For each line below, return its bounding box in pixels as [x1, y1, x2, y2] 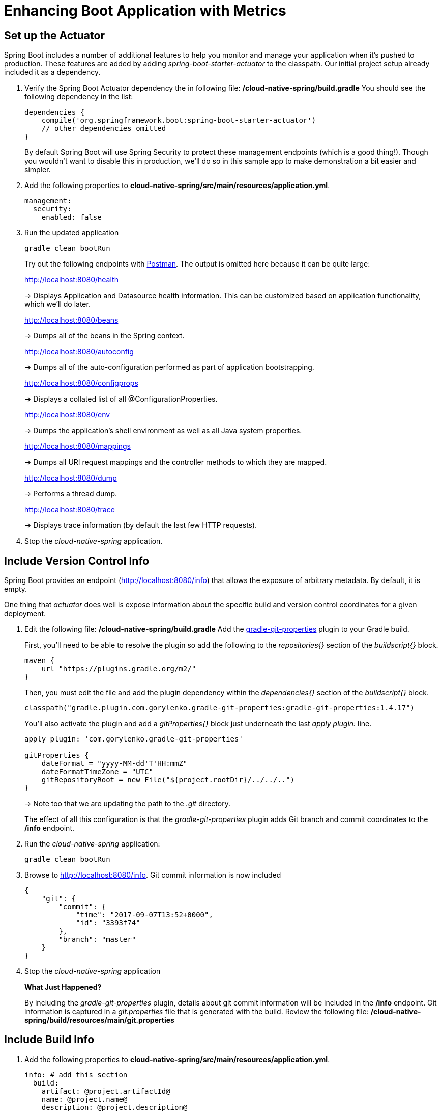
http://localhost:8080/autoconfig [24, 347, 134, 356]
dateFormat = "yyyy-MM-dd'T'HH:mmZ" [41, 759, 188, 768]
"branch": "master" [58, 935, 136, 944]
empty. [4, 585, 27, 594]
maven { [24, 656, 55, 665]
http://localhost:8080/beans [24, 315, 119, 325]
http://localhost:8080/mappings [24, 442, 131, 451]
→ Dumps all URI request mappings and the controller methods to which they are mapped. [24, 458, 327, 467]
